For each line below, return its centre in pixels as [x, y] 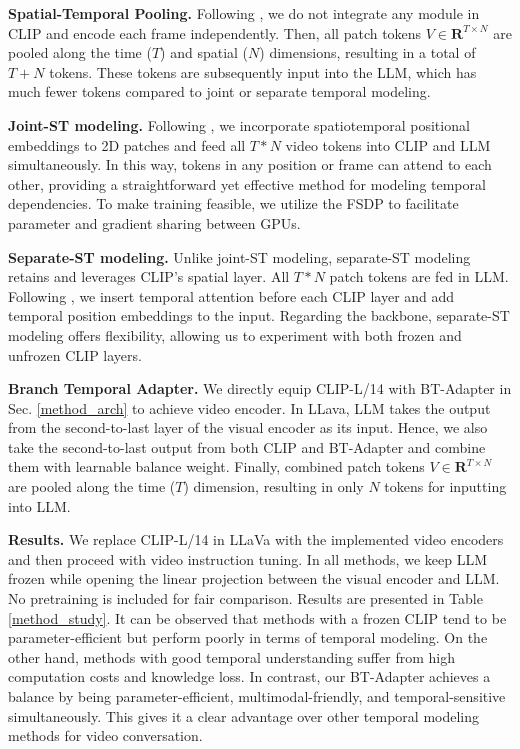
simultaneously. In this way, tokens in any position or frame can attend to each [250, 164]
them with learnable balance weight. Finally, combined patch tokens [216, 466]
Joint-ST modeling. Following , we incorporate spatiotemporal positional [239, 124]
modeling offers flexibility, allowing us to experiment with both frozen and [235, 334]
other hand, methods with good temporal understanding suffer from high [231, 656]
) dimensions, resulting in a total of [367, 52]
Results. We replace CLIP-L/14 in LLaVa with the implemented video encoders [256, 539]
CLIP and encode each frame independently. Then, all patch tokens [215, 32]
